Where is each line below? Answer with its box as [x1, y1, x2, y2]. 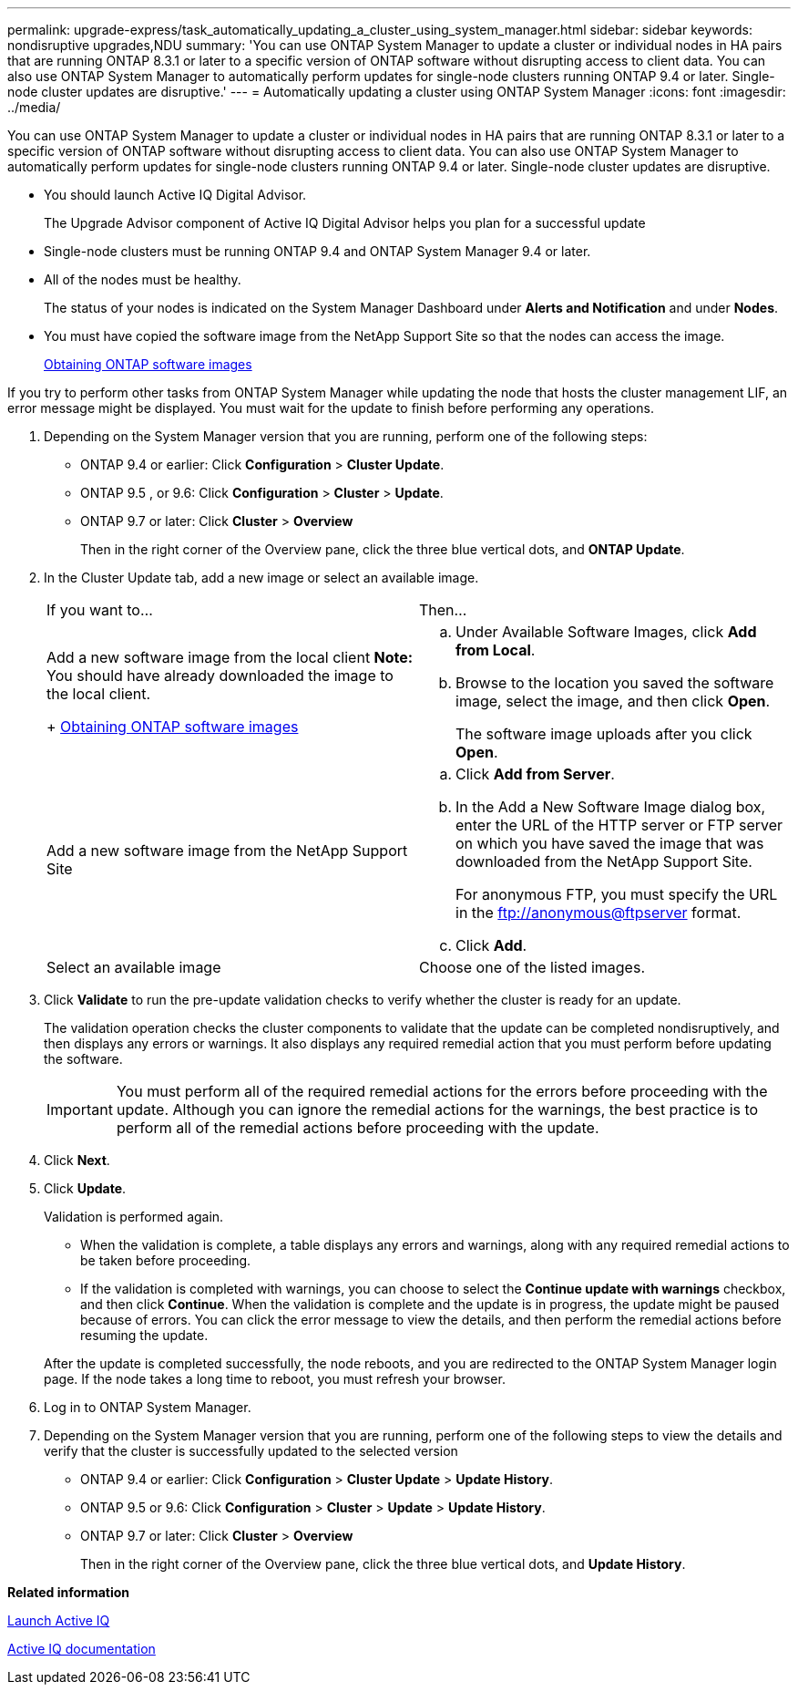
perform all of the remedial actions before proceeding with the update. [116, 1119, 599, 1137]
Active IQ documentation [7, 1641, 156, 1656]
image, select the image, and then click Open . [455, 692, 771, 710]
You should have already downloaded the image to [46, 666, 394, 685]
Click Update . [44, 1181, 127, 1196]
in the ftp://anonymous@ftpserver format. [455, 903, 742, 922]
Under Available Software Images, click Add [455, 623, 757, 641]
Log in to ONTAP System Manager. [44, 1399, 251, 1415]
